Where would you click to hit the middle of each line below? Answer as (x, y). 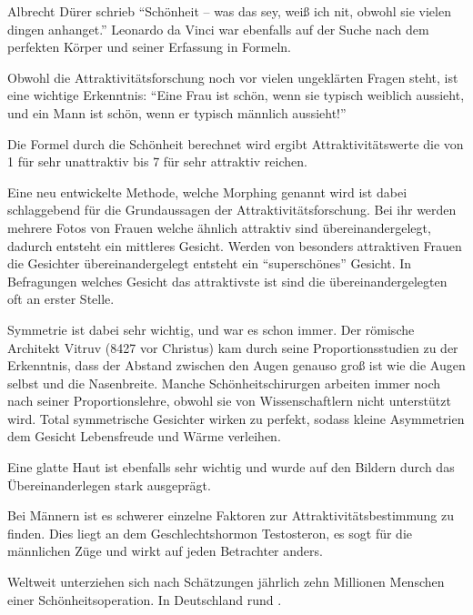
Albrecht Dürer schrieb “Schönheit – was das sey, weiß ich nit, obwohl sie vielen (229, 11)
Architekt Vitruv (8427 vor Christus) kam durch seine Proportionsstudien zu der (233, 347)
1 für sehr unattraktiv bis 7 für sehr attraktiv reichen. (157, 161)
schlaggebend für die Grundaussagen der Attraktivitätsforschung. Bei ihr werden (232, 210)
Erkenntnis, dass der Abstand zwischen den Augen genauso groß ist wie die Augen (236, 365)
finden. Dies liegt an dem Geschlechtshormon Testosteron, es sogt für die (210, 533)
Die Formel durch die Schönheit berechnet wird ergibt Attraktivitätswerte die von (236, 143)
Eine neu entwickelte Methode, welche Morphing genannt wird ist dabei (207, 192)
